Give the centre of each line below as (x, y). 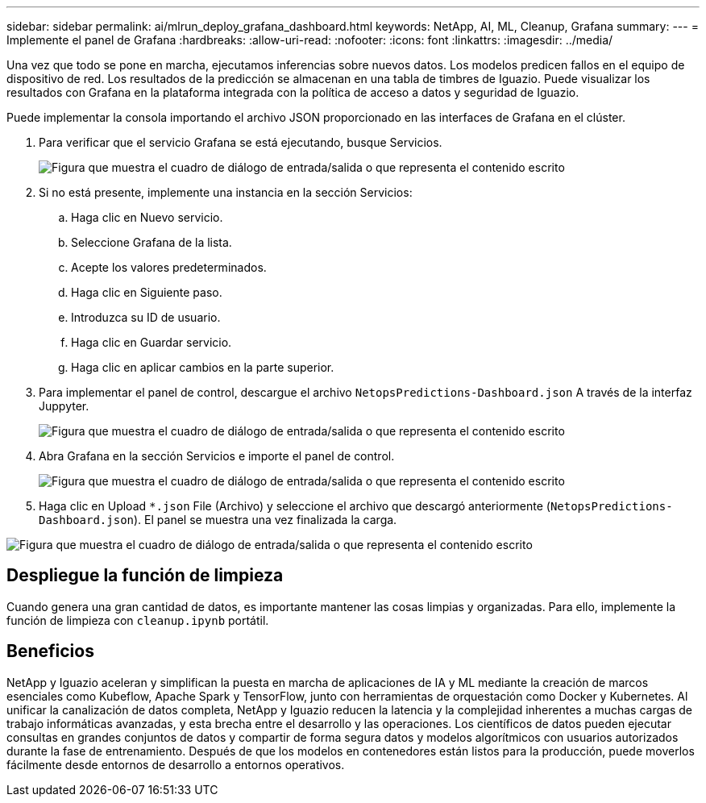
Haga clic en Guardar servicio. (152, 342)
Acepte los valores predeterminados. (169, 267)
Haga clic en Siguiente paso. (147, 292)
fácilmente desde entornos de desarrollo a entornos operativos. (176, 764)
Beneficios (50, 651)
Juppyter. (64, 406)
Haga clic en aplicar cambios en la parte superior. (203, 367)
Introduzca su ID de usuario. (146, 317)
